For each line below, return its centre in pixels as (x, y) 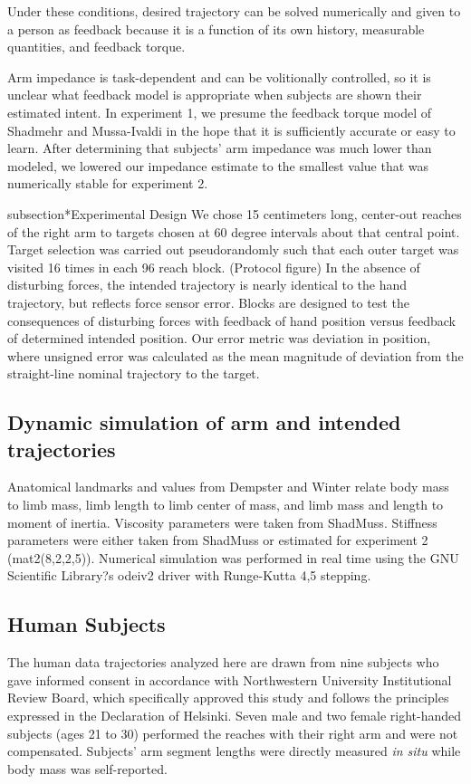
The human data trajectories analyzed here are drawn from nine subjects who (223, 662)
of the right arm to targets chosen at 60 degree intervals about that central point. (234, 231)
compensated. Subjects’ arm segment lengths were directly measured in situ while (234, 751)
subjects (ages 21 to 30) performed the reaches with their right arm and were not (233, 733)
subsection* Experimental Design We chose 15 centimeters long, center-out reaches (235, 213)
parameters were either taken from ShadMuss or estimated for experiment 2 (218, 540)
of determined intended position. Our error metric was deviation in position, (219, 338)
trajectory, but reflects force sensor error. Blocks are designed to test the (208, 302)
